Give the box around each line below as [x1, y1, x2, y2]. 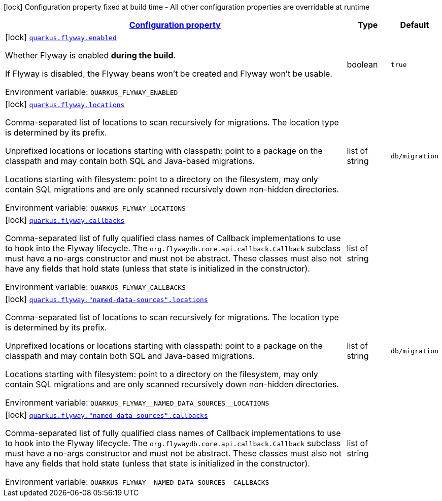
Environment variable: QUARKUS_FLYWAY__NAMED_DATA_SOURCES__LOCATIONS [5, 397, 269, 408]
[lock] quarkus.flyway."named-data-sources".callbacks [5, 410, 208, 420]
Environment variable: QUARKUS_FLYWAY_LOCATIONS [5, 203, 186, 213]
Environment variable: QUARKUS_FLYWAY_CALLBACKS [5, 282, 186, 292]
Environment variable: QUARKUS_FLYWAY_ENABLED [5, 87, 178, 97]
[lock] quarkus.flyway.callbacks [5, 215, 125, 225]
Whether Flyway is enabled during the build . [5, 50, 176, 60]
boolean [347, 59, 378, 70]
